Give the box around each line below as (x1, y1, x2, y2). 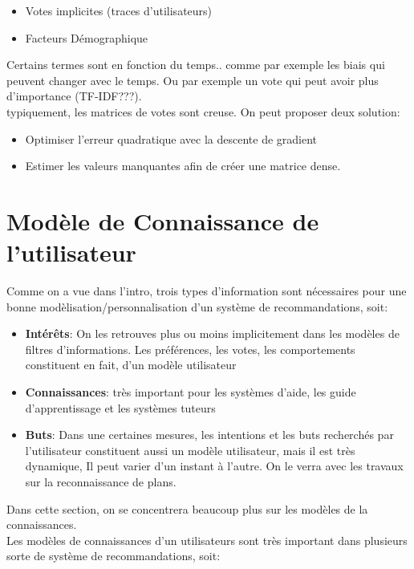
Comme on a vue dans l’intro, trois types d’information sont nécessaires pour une (6, 282, 407, 299)
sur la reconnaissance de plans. (25, 473, 177, 490)
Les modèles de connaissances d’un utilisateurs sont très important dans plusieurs (6, 531, 408, 548)
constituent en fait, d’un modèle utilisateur (25, 356, 237, 373)
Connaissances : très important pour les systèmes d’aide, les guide (25, 384, 356, 400)
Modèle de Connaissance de (6, 204, 319, 237)
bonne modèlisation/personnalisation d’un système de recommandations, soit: (6, 298, 388, 315)
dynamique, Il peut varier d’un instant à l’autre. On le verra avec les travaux (25, 457, 404, 474)
